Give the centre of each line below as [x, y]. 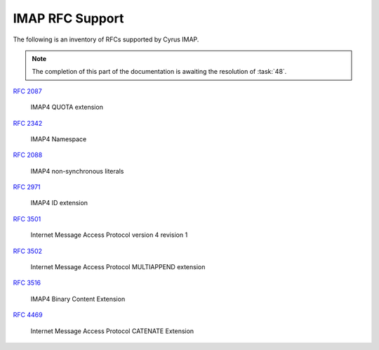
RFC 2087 [27, 91]
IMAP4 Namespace [59, 139]
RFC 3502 [27, 251]
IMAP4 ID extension [59, 203]
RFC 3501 [27, 219]
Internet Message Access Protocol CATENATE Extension [112, 331]
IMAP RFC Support [68, 18]
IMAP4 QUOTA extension [67, 107]
